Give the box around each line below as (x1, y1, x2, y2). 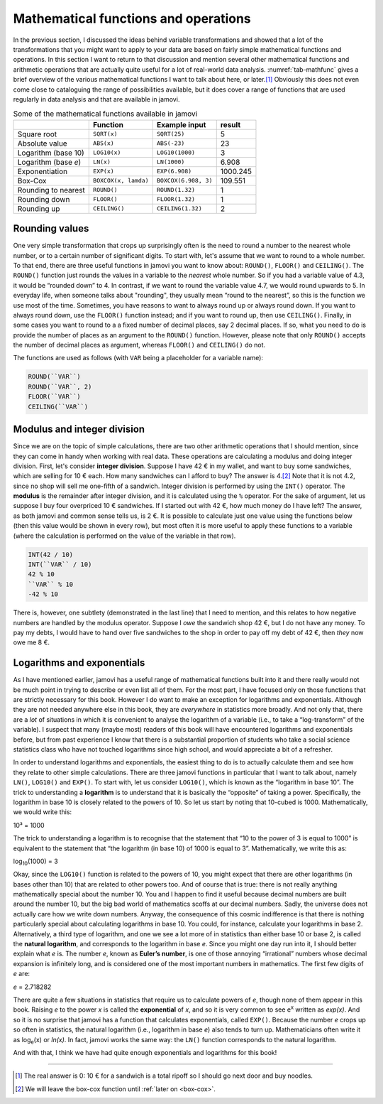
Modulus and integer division (13, 423, 145, 435)
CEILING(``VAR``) (28, 402, 89, 411)
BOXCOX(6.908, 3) (156, 177, 213, 185)
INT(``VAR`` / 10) (28, 561, 92, 568)
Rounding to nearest (17, 185, 85, 195)
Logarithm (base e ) (17, 157, 82, 167)
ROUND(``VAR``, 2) (28, 382, 92, 391)
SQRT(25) (156, 130, 185, 138)
